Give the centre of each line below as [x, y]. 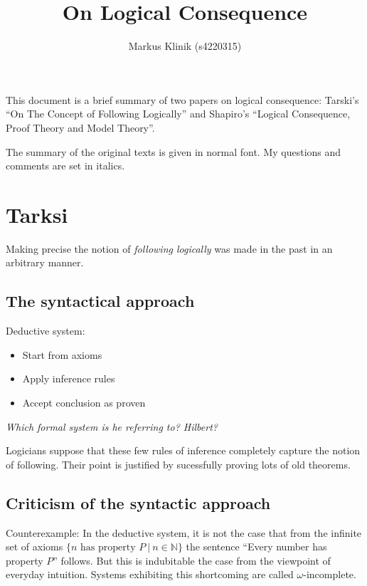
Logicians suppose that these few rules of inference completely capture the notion [183, 450]
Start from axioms [62, 354]
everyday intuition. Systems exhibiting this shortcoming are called [150, 574]
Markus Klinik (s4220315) [185, 46]
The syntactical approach [100, 301]
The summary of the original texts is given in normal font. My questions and [174, 151]
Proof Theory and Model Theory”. [80, 127]
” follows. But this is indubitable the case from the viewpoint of [192, 560]
